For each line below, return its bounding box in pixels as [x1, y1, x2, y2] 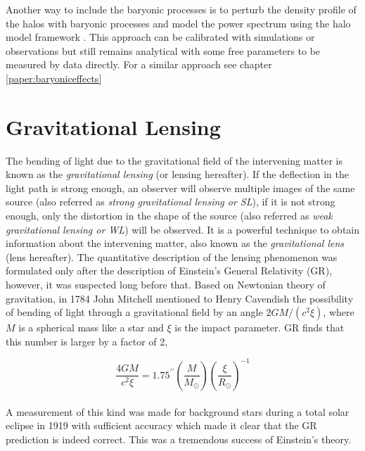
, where [323, 305, 354, 319]
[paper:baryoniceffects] [6, 70, 102, 85]
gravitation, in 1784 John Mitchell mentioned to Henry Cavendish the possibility [6, 291, 354, 305]
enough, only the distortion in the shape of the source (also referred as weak [6, 208, 333, 223]
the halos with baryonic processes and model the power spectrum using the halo [6, 15, 351, 30]
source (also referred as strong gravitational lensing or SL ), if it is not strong [6, 194, 335, 209]
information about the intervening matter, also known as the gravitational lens [6, 236, 345, 250]
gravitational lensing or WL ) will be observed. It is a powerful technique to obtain [6, 222, 360, 236]
